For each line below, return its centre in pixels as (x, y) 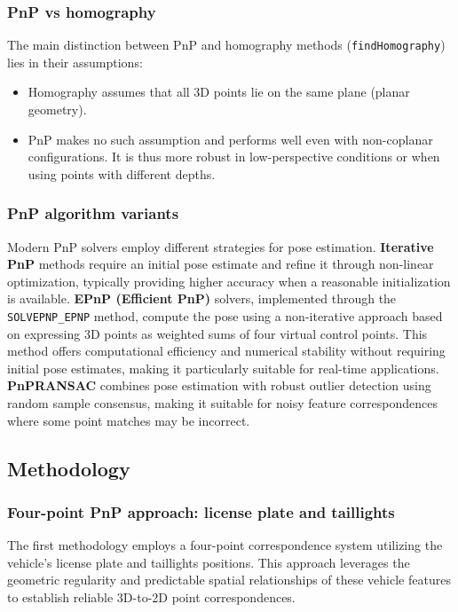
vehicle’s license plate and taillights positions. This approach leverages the (209, 562)
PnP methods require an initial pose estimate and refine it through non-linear (221, 264)
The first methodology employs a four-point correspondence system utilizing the (225, 545)
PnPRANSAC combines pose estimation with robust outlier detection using (219, 385)
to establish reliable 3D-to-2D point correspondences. (151, 597)
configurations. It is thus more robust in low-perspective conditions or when (234, 157)
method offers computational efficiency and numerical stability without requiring (226, 351)
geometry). (57, 110)
